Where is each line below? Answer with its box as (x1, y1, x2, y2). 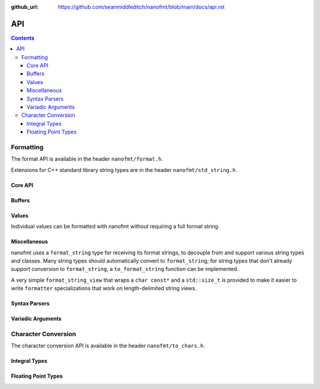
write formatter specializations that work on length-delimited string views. (11, 285, 197, 292)
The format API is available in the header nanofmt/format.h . (11, 155, 163, 162)
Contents (11, 34, 35, 42)
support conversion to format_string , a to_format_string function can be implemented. (11, 266, 239, 273)
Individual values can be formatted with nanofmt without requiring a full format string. (11, 223, 220, 230)
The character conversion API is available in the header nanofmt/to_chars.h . (11, 342, 206, 349)
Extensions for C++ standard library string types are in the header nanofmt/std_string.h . (11, 166, 237, 173)
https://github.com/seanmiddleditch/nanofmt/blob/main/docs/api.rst (57, 4, 225, 10)
